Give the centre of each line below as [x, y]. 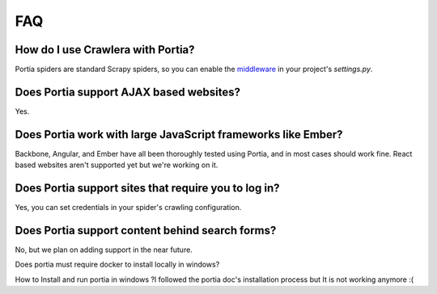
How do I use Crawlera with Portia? [105, 50]
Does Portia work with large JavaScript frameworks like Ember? [179, 134]
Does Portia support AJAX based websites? [128, 92]
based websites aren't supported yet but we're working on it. [117, 165]
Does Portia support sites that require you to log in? [147, 189]
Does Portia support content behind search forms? [146, 230]
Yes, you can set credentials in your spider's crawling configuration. [128, 208]
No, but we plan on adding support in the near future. [104, 250]
